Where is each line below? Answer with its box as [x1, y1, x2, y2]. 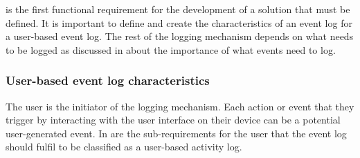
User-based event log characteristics [6, 72, 210, 89]
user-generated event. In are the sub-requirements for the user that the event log [6, 126, 347, 140]
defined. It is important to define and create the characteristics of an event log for [6, 15, 352, 30]
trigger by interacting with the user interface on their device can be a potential [6, 112, 341, 127]
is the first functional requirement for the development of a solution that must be [6, 2, 350, 16]
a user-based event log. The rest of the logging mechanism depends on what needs [6, 29, 354, 43]
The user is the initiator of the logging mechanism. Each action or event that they [6, 99, 354, 113]
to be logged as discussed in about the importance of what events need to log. [6, 42, 336, 57]
